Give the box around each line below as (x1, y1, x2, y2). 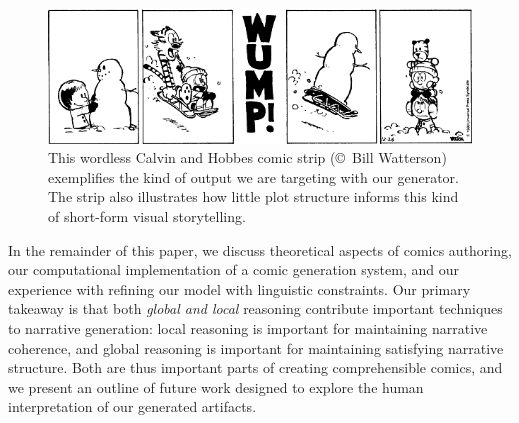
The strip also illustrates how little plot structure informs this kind (48, 186, 459, 207)
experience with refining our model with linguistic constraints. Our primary (8, 278, 471, 299)
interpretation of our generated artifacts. (8, 396, 257, 417)
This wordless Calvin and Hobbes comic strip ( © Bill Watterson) (48, 147, 447, 168)
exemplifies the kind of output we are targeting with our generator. (48, 166, 459, 187)
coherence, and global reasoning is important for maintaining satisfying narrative (8, 337, 504, 358)
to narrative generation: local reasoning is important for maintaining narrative (8, 318, 488, 339)
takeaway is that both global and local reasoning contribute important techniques (8, 298, 503, 319)
